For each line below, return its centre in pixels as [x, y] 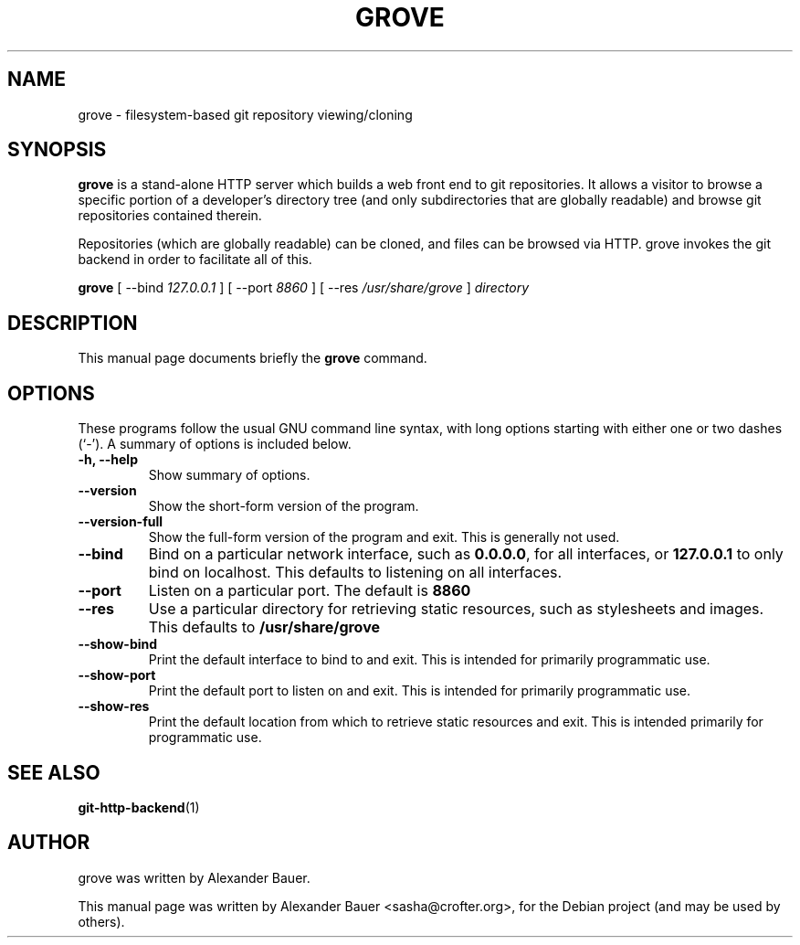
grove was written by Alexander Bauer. [194, 877]
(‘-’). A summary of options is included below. [215, 444]
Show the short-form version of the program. [284, 506]
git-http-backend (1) [139, 807]
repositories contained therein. [170, 216]
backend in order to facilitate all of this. [195, 260]
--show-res [114, 706]
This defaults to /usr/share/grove [264, 627]
